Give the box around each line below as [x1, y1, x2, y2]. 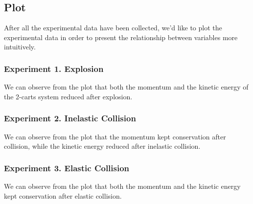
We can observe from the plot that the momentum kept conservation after [4, 131, 226, 141]
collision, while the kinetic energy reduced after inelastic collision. [4, 141, 201, 151]
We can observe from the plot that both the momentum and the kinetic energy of [4, 82, 249, 92]
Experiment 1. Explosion [4, 62, 104, 74]
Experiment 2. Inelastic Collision [4, 112, 136, 124]
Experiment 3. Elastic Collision [4, 161, 130, 174]
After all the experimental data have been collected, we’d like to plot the [4, 23, 222, 33]
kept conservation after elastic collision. [4, 190, 122, 201]
